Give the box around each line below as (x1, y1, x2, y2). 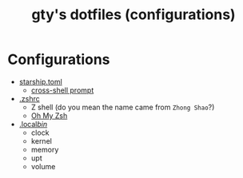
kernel (30, 136, 53, 145)
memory (30, 144, 59, 154)
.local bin (18, 119, 48, 129)
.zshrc (18, 93, 41, 103)
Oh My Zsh (30, 110, 68, 121)
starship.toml (18, 77, 63, 86)
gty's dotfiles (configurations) (30, 6, 237, 24)
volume (30, 161, 56, 171)
